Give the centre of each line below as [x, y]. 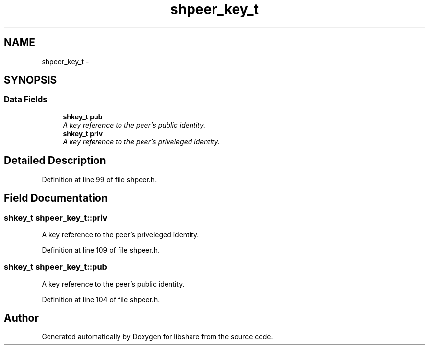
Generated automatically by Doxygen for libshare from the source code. [157, 337]
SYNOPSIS [31, 80]
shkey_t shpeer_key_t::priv [56, 218]
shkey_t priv [83, 133]
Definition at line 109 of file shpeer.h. [101, 250]
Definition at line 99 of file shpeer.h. [99, 179]
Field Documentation [56, 198]
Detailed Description [55, 161]
